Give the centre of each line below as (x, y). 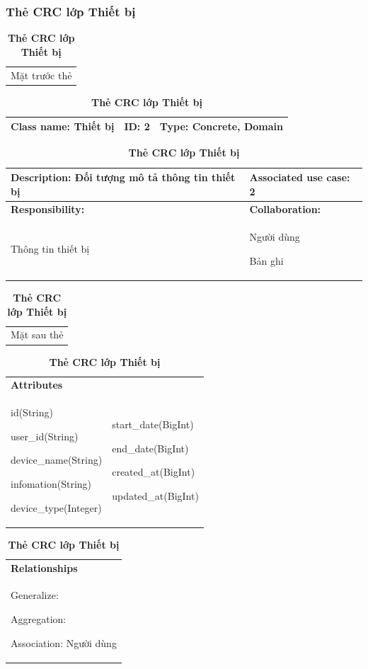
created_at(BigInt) (154, 472)
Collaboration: (285, 209)
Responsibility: (48, 209)
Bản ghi (266, 260)
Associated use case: (300, 177)
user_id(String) (45, 436)
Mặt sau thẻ (37, 334)
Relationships (44, 567)
